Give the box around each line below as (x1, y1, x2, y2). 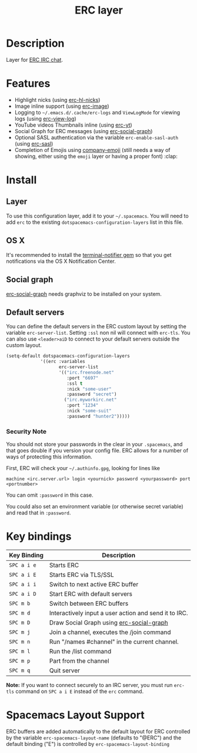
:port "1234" (66, 402, 99, 408)
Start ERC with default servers (49, 590, 133, 598)
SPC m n (9, 639, 31, 645)
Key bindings (6, 530, 72, 543)
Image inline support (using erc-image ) (14, 103, 110, 110)
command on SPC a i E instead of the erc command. (15, 688, 144, 695)
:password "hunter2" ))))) (66, 413, 131, 419)
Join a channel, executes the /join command (49, 628, 171, 636)
